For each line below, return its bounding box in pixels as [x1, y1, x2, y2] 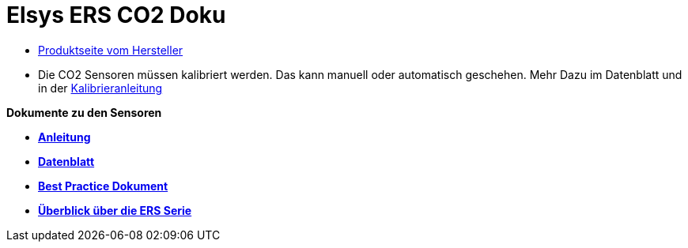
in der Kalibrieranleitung [38, 81, 163, 95]
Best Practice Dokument [38, 178, 168, 193]
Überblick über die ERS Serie [38, 203, 192, 217]
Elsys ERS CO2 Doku [6, 2, 226, 28]
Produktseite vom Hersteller [38, 43, 183, 57]
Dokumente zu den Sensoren [6, 105, 162, 119]
